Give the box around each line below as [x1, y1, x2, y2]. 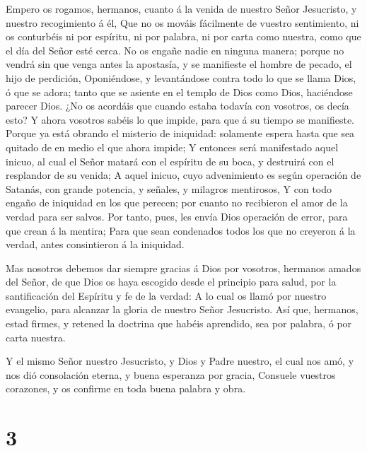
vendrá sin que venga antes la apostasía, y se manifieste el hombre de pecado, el [6, 57, 352, 71]
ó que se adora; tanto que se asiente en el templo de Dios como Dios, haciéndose [6, 84, 353, 99]
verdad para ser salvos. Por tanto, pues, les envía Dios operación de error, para [6, 209, 348, 223]
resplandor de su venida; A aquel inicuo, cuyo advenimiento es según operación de [6, 168, 361, 182]
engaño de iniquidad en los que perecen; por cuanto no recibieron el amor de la [6, 195, 348, 210]
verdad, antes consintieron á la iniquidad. [6, 237, 185, 252]
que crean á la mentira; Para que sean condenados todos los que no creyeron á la [6, 223, 356, 238]
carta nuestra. [6, 329, 66, 344]
